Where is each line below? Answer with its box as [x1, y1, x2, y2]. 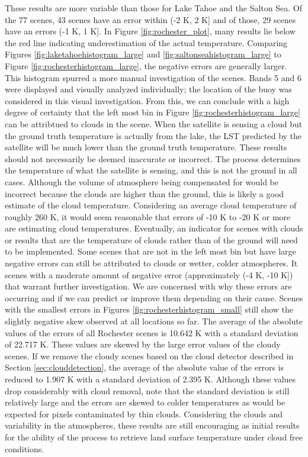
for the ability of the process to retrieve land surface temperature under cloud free [5, 430, 303, 443]
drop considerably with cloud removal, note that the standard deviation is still [5, 384, 290, 397]
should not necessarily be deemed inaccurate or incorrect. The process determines [5, 152, 301, 165]
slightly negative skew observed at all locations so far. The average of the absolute [5, 315, 303, 327]
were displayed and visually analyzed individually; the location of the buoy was [5, 83, 292, 95]
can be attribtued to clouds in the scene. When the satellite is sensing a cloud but [5, 117, 303, 130]
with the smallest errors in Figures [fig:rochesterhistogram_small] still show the [5, 303, 293, 316]
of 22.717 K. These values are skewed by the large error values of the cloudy [5, 338, 281, 350]
